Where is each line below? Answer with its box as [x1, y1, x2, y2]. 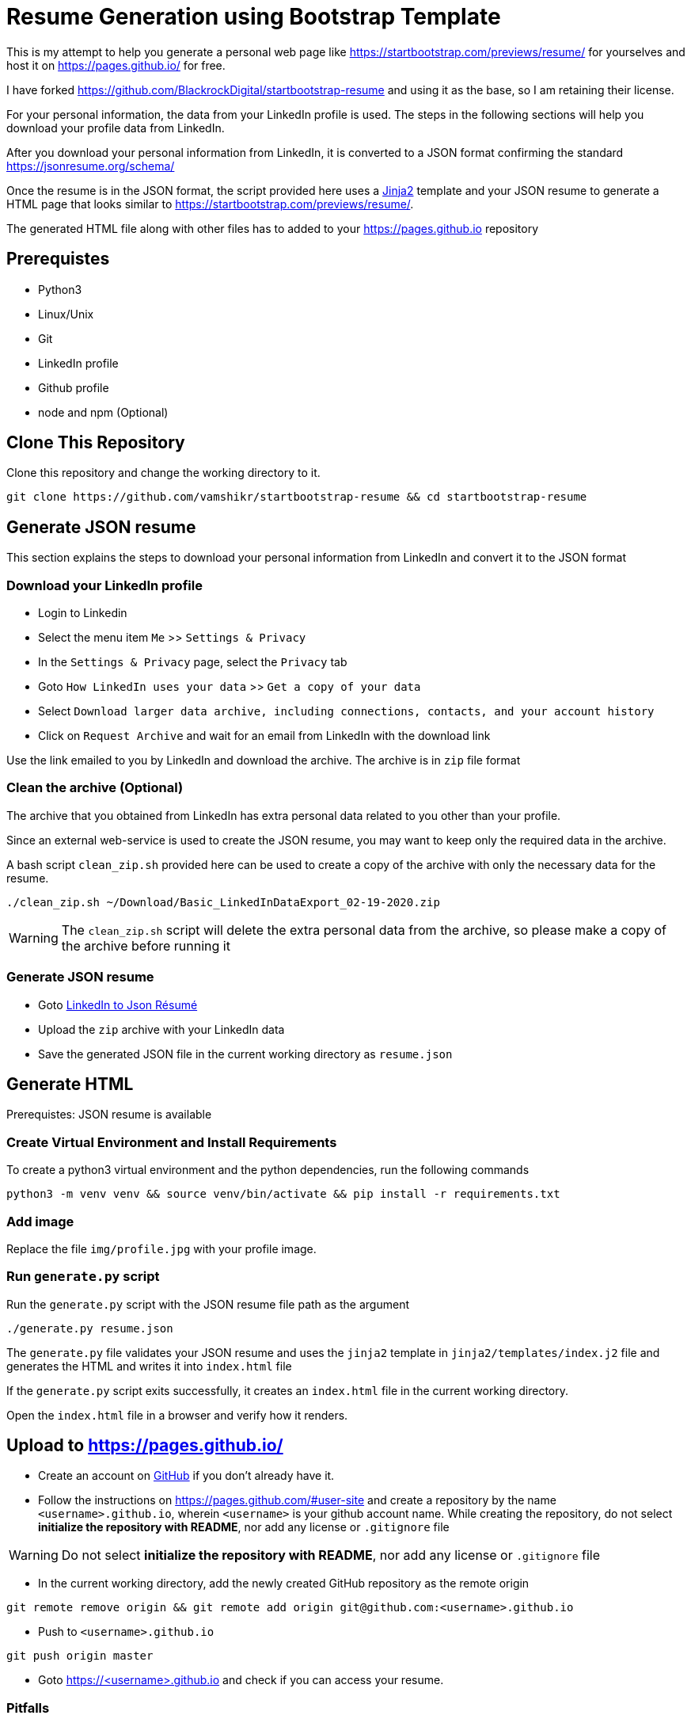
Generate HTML [6, 1073, 134, 1094]
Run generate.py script [6, 1268, 160, 1285]
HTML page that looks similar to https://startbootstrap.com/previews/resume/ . [6, 196, 414, 211]
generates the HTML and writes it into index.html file [6, 1359, 292, 1373]
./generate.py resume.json [6, 1321, 173, 1335]
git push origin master [6, 1649, 154, 1663]
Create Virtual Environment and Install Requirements [6, 1134, 337, 1150]
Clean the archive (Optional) [6, 779, 184, 796]
